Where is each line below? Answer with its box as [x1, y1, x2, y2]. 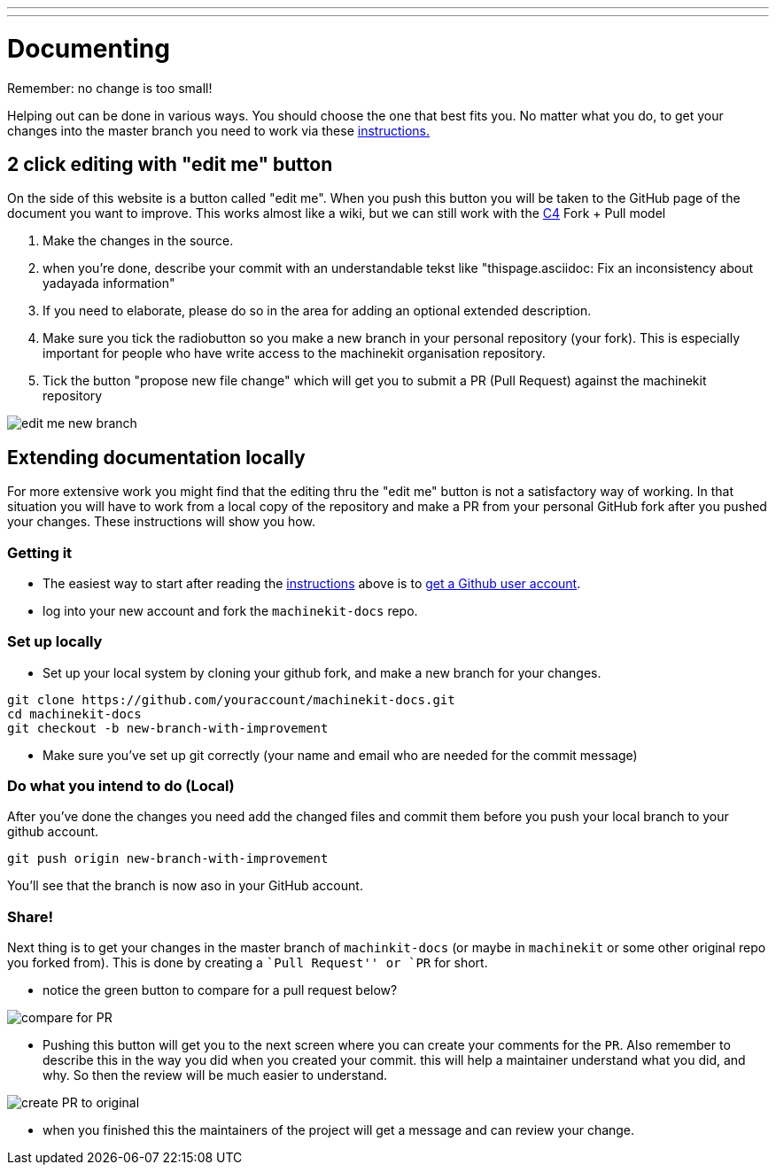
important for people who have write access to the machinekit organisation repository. [43, 345, 546, 361]
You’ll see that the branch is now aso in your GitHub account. [7, 878, 363, 894]
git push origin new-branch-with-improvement [7, 851, 329, 866]
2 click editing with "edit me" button [7, 152, 333, 175]
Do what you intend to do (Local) [7, 777, 235, 796]
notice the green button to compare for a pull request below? [43, 982, 398, 998]
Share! [7, 907, 53, 926]
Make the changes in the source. [43, 233, 234, 249]
